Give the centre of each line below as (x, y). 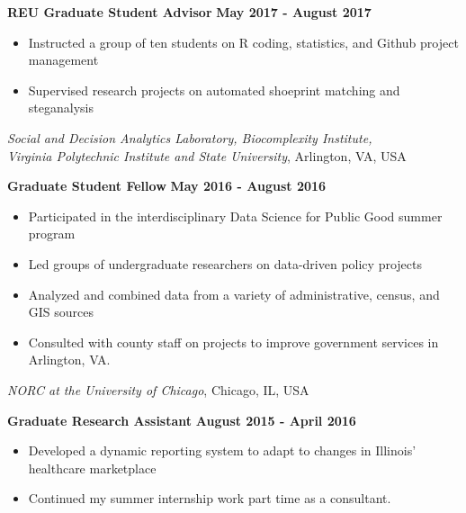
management (63, 60)
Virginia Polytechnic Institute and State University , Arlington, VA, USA (207, 155)
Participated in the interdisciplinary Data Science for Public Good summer (235, 216)
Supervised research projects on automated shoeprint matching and (214, 90)
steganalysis (61, 108)
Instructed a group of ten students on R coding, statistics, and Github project (243, 42)
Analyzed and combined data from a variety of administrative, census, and (234, 294)
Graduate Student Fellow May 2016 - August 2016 (167, 186)
